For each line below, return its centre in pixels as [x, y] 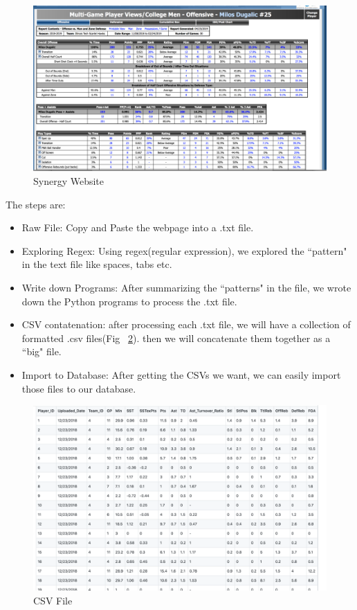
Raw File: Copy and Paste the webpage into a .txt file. [138, 227]
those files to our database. [79, 388]
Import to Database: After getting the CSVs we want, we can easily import [181, 374]
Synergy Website [69, 181]
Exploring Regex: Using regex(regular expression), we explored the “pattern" [184, 250]
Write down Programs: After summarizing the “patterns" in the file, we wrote [186, 287]
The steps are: [36, 204]
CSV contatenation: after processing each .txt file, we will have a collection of [186, 324]
